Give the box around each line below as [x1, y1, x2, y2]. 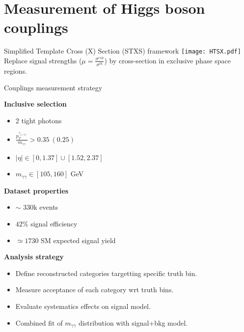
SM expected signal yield [41, 235, 116, 245]
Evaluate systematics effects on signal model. [15, 301, 151, 311]
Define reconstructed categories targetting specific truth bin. [15, 268, 197, 278]
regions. [4, 66, 27, 76]
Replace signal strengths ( [4, 55, 82, 65]
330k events [23, 202, 58, 212]
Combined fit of [15, 317, 63, 328]
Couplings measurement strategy [4, 82, 103, 92]
